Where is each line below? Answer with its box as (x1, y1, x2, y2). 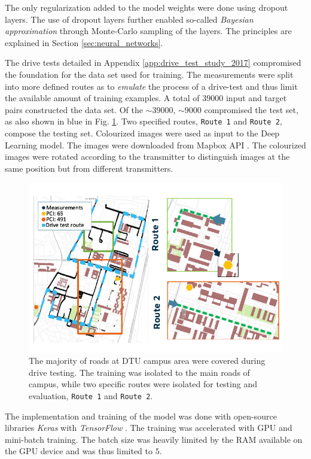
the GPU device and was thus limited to (5, 445, 153, 457)
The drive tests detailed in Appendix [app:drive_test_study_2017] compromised (5, 56, 301, 69)
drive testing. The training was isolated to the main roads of (29, 366, 250, 378)
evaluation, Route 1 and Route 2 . (29, 390, 153, 402)
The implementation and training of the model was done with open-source (5, 409, 277, 422)
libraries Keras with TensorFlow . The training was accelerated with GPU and (5, 421, 292, 434)
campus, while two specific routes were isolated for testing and (29, 378, 257, 390)
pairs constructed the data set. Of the (5, 103, 143, 115)
